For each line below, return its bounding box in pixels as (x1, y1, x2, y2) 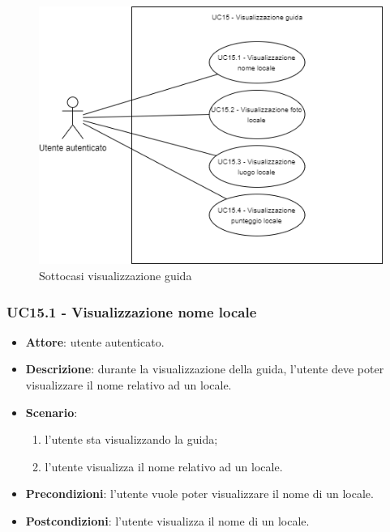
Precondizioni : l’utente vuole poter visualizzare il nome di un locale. (25, 485, 374, 502)
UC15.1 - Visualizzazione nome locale (6, 301, 257, 321)
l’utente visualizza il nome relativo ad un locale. (45, 458, 283, 475)
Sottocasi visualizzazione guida (39, 267, 192, 284)
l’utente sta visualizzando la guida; (45, 431, 218, 448)
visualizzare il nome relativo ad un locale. (25, 377, 232, 394)
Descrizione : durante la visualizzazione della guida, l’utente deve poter (25, 360, 384, 377)
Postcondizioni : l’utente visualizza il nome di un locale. (25, 512, 310, 529)
